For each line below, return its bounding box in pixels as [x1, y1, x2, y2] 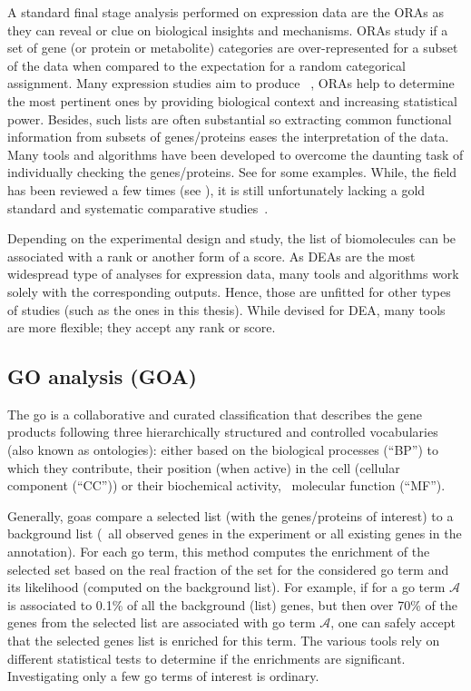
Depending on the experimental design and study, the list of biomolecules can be [7, 229, 456, 248]
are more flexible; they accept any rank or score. [7, 318, 276, 337]
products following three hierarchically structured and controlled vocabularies [7, 422, 438, 441]
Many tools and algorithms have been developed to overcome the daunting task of [7, 144, 464, 163]
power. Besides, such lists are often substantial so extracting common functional [7, 109, 452, 128]
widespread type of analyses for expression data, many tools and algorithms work [7, 264, 459, 283]
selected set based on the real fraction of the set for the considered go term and [7, 559, 449, 578]
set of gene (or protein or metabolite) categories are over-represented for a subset [7, 38, 458, 57]
